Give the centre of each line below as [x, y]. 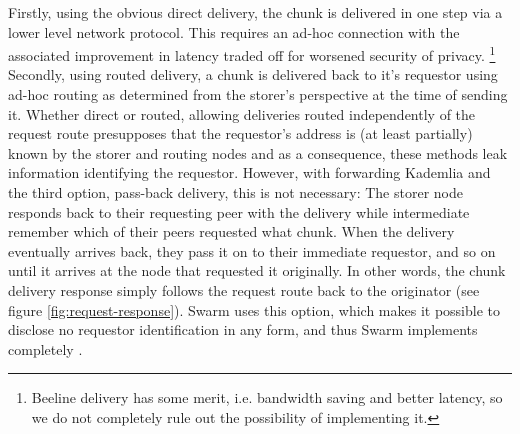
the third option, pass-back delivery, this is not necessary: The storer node [235, 192]
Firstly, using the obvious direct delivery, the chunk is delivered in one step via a [255, 12]
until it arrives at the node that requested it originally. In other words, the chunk [257, 270]
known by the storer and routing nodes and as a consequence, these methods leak [258, 152]
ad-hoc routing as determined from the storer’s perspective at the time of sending [258, 94]
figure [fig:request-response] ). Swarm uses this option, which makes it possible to [254, 309]
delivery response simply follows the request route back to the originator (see [244, 289]
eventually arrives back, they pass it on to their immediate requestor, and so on [252, 250]
